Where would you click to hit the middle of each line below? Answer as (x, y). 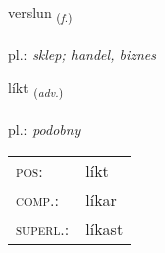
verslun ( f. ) (40, 13)
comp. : (37, 199)
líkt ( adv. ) (36, 89)
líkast (104, 228)
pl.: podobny (44, 129)
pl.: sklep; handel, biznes (82, 53)
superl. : (43, 228)
